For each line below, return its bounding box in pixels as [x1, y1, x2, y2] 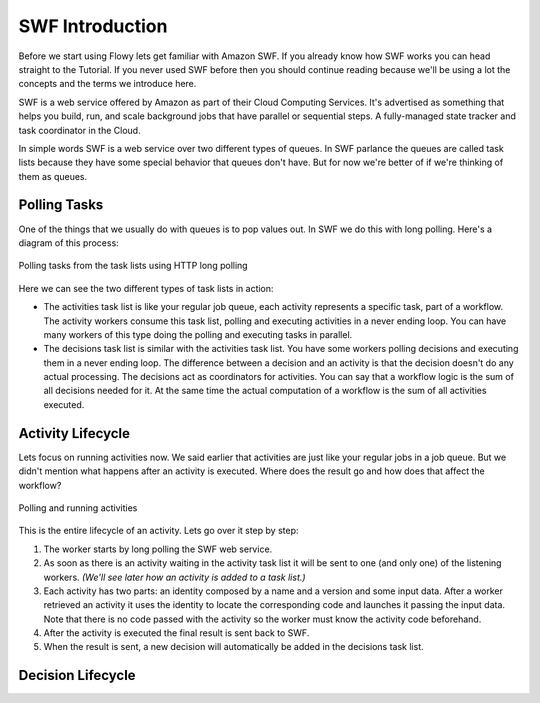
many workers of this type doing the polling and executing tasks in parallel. [43, 328, 353, 340]
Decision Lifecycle [18, 667, 136, 684]
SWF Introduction [18, 15, 168, 37]
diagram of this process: [18, 236, 119, 249]
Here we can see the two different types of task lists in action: [18, 282, 274, 294]
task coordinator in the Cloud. [18, 124, 141, 136]
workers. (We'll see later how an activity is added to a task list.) [43, 571, 306, 583]
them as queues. [18, 170, 88, 182]
